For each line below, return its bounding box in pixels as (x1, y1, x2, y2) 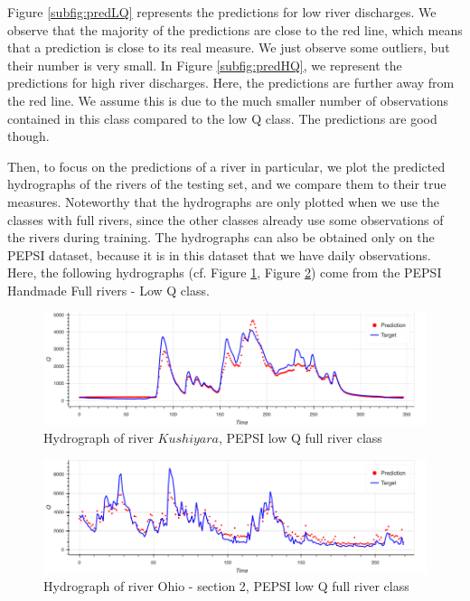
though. (7, 127, 50, 146)
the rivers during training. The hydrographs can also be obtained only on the (7, 228, 435, 247)
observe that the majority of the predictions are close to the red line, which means (7, 20, 463, 39)
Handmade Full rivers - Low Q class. (7, 280, 210, 299)
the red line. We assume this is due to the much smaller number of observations (7, 90, 448, 109)
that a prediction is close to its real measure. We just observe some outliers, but (7, 38, 450, 57)
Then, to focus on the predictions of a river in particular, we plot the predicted (7, 156, 446, 175)
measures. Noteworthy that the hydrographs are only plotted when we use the (7, 192, 440, 211)
